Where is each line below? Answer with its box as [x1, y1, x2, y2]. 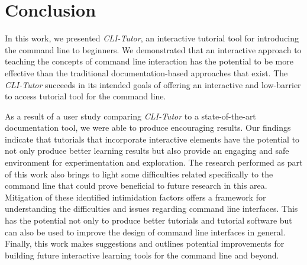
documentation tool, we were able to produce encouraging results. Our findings [5, 121, 291, 134]
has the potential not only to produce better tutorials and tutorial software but [5, 214, 292, 227]
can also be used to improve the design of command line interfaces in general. [5, 225, 286, 238]
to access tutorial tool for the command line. [5, 90, 166, 102]
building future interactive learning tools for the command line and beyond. [5, 248, 279, 261]
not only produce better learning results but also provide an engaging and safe [5, 144, 289, 157]
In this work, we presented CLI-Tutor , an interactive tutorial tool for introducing [5, 32, 299, 44]
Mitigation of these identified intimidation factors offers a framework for [5, 190, 266, 203]
